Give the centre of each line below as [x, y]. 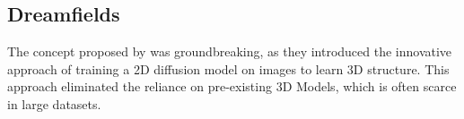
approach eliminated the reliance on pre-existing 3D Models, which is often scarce [232, 86]
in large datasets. [54, 103]
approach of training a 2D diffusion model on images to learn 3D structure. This [228, 68]
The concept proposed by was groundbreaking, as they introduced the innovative [230, 51]
